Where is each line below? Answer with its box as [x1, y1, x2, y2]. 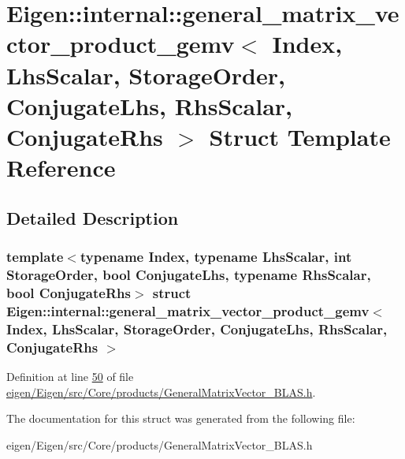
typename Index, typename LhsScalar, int [80, 247, 352, 267]
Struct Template [209, 120, 391, 152]
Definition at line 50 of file [6, 368, 134, 384]
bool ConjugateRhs [6, 282, 131, 302]
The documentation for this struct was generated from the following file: [6, 410, 355, 427]
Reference [6, 151, 116, 184]
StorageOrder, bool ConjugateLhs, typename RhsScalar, [6, 264, 371, 284]
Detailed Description [6, 205, 179, 229]
